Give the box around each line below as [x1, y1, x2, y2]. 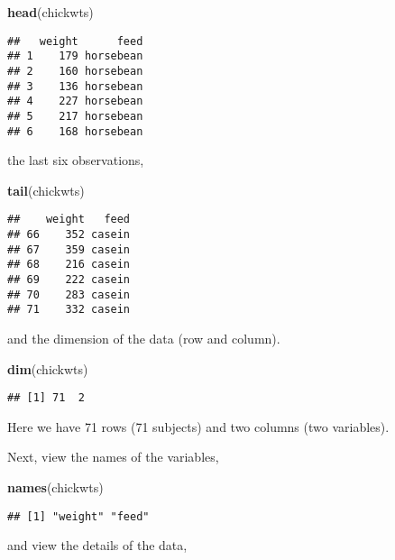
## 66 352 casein [7, 228, 131, 242]
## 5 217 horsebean [7, 109, 143, 123]
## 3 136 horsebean [7, 79, 143, 93]
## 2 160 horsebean [7, 64, 143, 78]
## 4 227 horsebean [7, 95, 143, 108]
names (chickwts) [7, 478, 104, 496]
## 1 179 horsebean [7, 50, 143, 63]
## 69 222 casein [7, 273, 131, 286]
